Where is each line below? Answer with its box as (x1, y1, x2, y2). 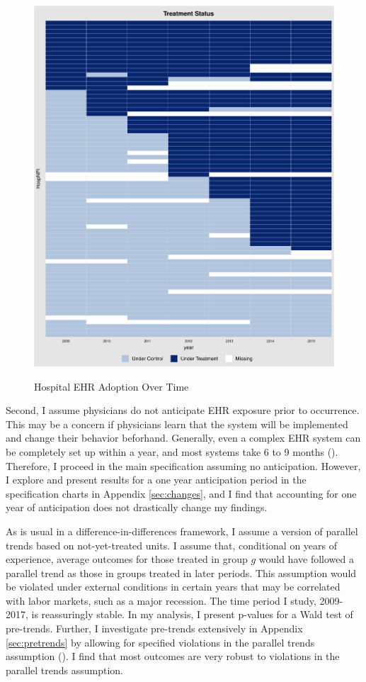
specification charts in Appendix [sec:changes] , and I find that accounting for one (6, 486, 357, 501)
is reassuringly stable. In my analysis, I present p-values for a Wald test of (31, 607, 353, 622)
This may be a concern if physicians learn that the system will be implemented (6, 416, 348, 431)
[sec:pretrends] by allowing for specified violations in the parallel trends (6, 635, 315, 649)
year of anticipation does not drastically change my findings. (6, 500, 268, 515)
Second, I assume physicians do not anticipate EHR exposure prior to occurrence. (6, 403, 360, 418)
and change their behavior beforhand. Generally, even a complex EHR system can (6, 430, 361, 445)
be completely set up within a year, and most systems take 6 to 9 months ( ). (6, 444, 338, 459)
